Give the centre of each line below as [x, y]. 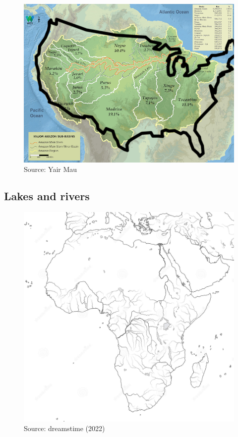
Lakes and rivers [47, 196]
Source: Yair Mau [51, 169]
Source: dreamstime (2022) [64, 428]
